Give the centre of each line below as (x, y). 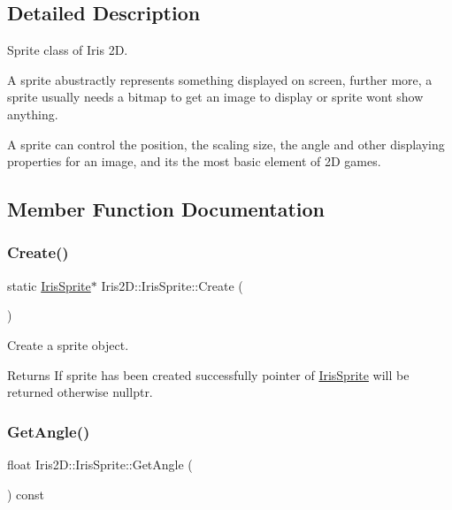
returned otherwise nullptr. (80, 392)
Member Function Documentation (166, 209)
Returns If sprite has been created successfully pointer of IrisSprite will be (208, 374)
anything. (33, 114)
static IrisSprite (49, 285)
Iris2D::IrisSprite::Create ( (172, 285)
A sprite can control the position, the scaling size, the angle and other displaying (226, 144)
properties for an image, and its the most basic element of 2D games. (194, 161)
